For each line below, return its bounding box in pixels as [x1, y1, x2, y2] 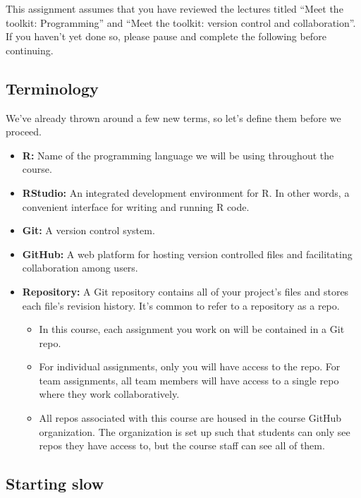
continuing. [6, 42, 54, 57]
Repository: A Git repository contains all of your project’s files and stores [22, 284, 349, 298]
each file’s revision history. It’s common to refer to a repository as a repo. [22, 298, 340, 312]
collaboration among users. [22, 260, 138, 275]
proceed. [6, 124, 42, 139]
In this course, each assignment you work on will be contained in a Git [39, 322, 345, 336]
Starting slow [6, 473, 104, 494]
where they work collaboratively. [39, 387, 180, 401]
